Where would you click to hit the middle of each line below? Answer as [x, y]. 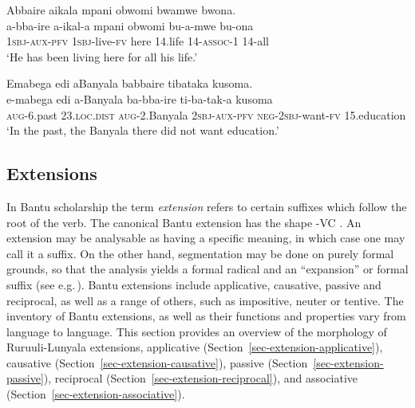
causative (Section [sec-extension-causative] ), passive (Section [157, 362]
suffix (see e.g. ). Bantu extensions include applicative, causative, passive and [194, 284]
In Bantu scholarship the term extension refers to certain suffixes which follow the [207, 206]
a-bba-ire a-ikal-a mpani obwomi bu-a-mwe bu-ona [130, 25]
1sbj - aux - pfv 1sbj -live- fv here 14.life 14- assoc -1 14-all [138, 41]
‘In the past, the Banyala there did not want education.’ [143, 130]
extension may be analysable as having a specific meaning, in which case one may [206, 238]
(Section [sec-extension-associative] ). [96, 394]
